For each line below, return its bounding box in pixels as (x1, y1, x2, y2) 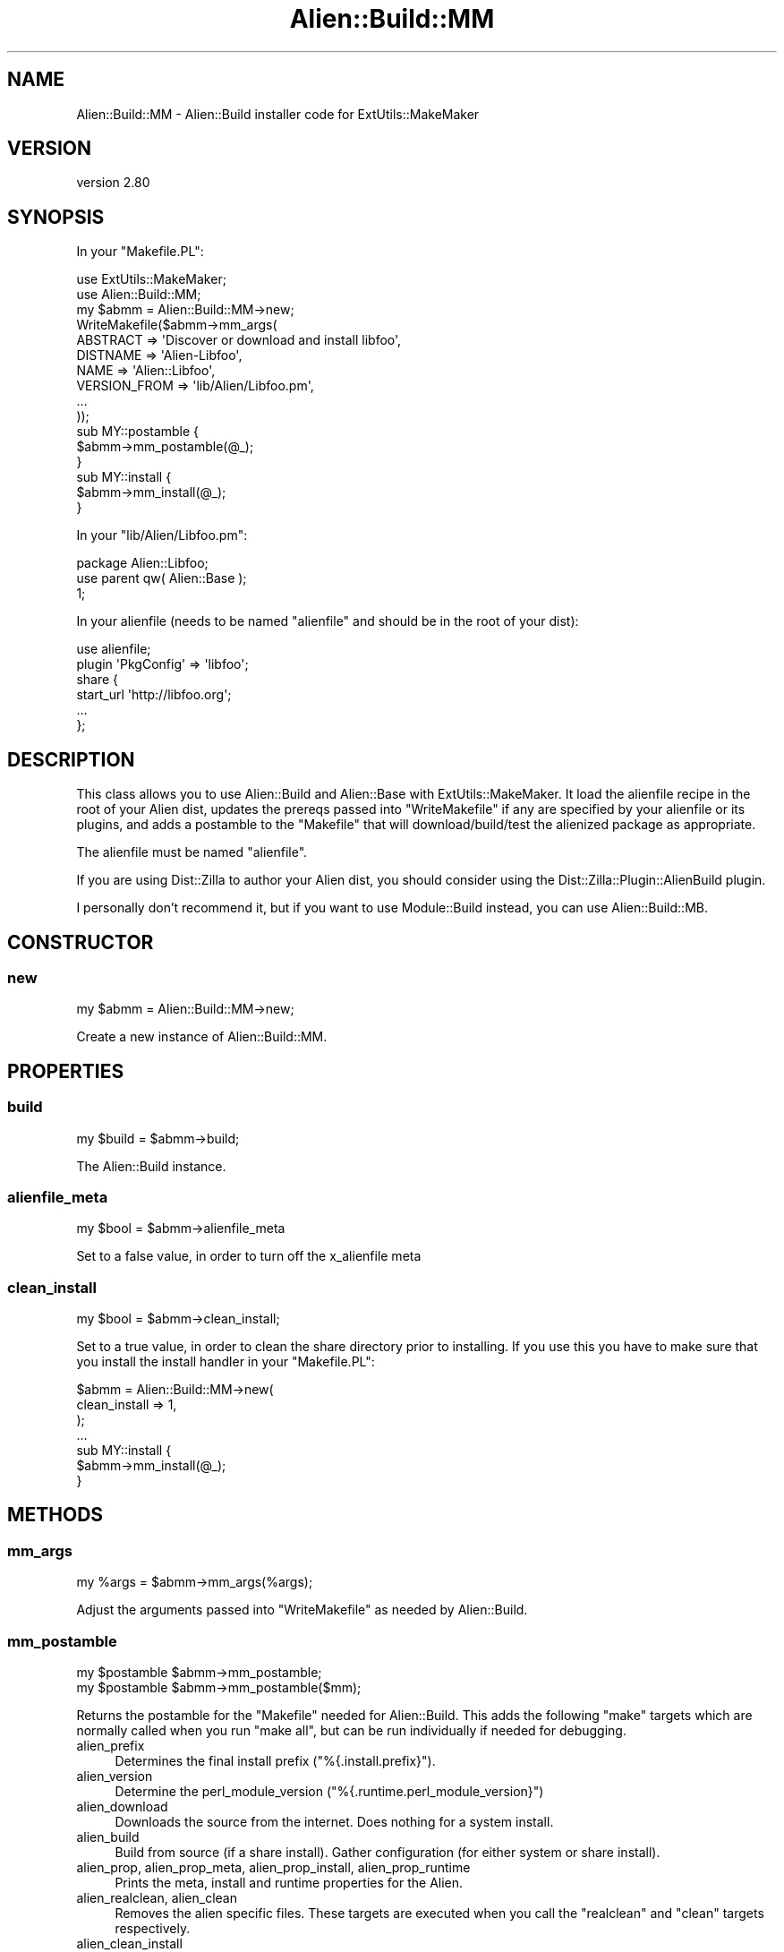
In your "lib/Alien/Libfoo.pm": (76, 527, 248, 544)
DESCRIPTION (7, 748, 135, 771)
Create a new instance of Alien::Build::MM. (76, 1029, 328, 1045)
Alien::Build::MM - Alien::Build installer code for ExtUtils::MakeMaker (76, 106, 480, 122)
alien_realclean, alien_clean (76, 1890, 237, 1906)
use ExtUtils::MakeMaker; (76, 271, 226, 287)
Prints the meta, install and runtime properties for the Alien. (115, 1875, 464, 1891)
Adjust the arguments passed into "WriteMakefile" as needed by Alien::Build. (76, 1602, 528, 1618)
